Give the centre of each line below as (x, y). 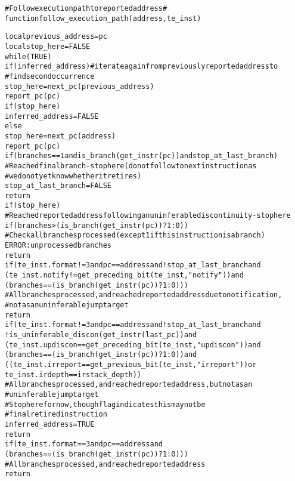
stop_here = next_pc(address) (60, 136)
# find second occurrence (50, 76)
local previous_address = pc (56, 37)
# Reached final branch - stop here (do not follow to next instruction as (131, 166)
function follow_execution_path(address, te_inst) (103, 18)
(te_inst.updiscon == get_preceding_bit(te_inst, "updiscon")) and (133, 345)
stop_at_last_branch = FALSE (58, 186)
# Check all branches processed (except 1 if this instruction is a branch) (135, 235)
